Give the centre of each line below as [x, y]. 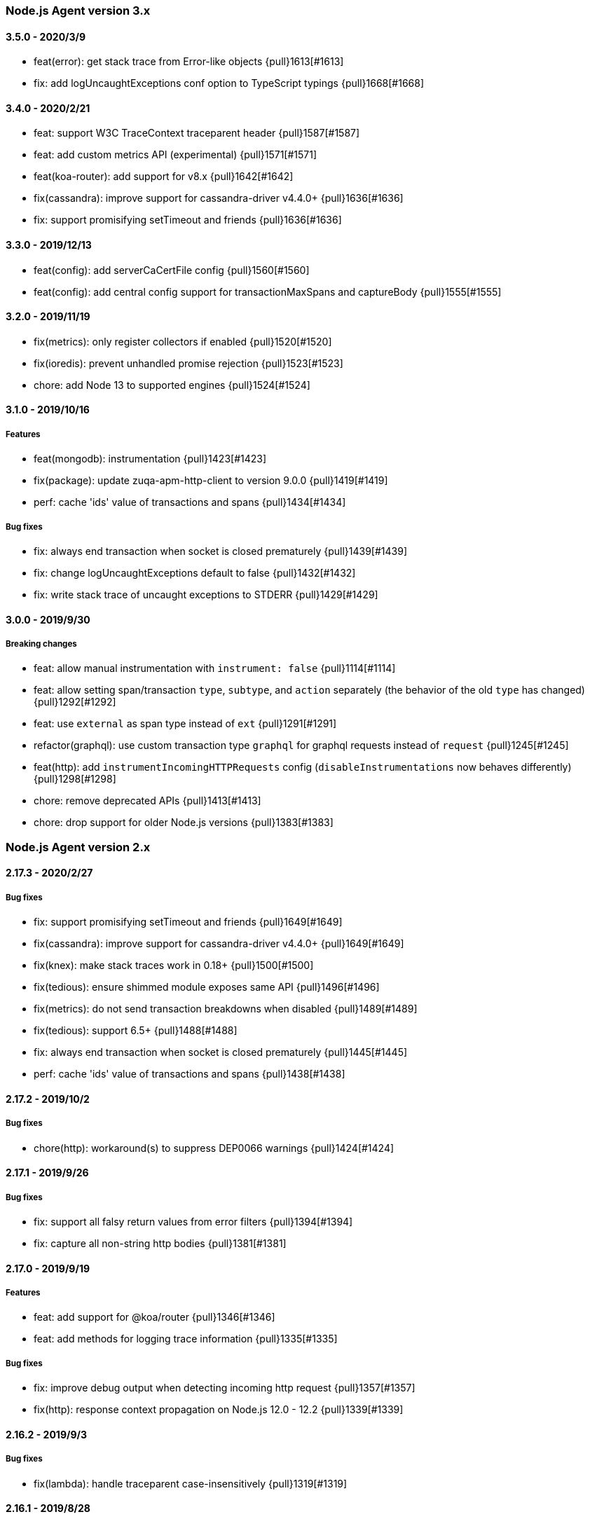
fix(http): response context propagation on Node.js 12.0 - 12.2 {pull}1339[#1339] [219, 1410]
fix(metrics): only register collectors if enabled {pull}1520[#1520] [183, 341]
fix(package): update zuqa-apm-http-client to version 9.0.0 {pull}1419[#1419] [211, 481]
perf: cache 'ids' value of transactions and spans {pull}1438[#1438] [190, 1074]
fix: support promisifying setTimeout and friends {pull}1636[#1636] [188, 220]
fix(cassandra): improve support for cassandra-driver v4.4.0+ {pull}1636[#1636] [219, 198]
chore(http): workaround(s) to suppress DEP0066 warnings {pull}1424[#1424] [214, 1148]
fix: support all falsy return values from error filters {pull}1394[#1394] [193, 1221]
